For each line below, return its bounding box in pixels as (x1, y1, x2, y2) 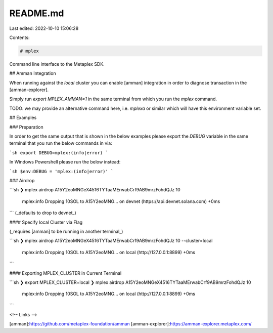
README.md (9, 8, 64, 19)
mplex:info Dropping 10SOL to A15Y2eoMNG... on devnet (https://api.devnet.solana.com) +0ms (22, 198, 220, 204)
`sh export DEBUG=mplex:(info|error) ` (9, 150, 108, 155)
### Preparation (9, 124, 44, 130)
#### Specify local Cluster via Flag (9, 219, 83, 225)
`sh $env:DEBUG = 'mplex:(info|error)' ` (9, 169, 114, 174)
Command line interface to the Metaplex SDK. (9, 61, 105, 67)
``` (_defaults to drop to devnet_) (9, 210, 77, 216)
